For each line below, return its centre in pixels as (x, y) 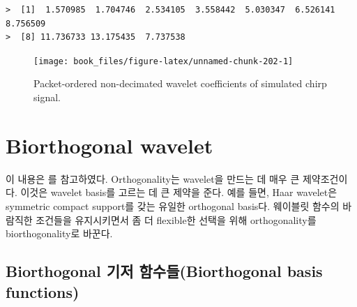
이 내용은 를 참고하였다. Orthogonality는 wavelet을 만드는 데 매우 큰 (153, 178)
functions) (43, 291)
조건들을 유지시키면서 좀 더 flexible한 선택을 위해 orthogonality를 (176, 219)
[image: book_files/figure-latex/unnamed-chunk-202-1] (164, 61)
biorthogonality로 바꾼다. (59, 233)
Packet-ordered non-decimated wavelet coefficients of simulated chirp (180, 83)
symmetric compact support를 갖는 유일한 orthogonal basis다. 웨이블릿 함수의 (173, 205)
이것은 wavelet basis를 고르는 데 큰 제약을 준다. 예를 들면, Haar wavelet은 (179, 192)
